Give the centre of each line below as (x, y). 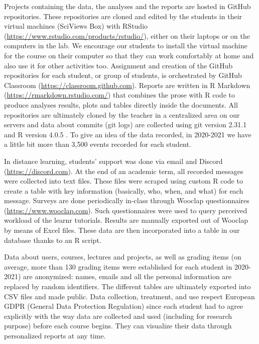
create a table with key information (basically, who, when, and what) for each (124, 190)
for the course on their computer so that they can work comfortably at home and (129, 55)
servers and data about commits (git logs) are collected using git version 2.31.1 (125, 124)
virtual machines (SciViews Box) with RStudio (76, 26)
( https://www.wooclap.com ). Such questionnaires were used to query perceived (126, 210)
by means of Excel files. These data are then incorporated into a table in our (122, 230)
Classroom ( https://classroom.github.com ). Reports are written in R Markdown (127, 85)
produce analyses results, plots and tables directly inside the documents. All (121, 104)
